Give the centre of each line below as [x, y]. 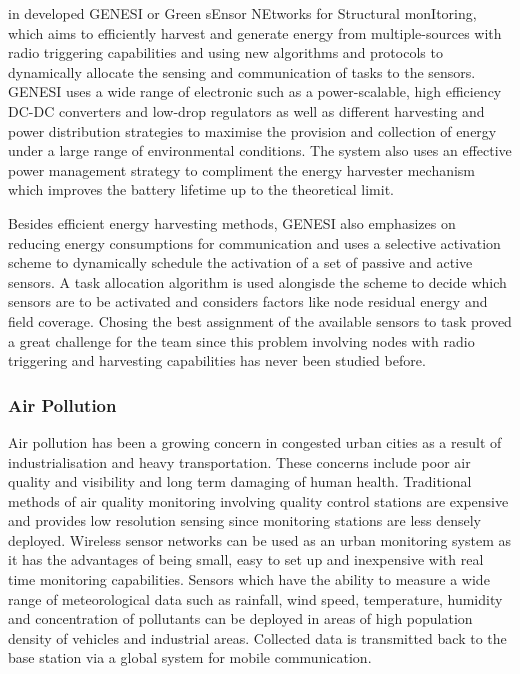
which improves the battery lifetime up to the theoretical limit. [201, 189]
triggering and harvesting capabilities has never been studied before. [217, 360]
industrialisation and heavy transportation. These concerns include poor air [239, 461]
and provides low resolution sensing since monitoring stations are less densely [245, 520]
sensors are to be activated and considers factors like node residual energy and [248, 301]
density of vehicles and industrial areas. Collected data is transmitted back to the [257, 637]
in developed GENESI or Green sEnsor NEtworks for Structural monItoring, [242, 13]
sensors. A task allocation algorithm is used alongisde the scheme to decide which [257, 281]
